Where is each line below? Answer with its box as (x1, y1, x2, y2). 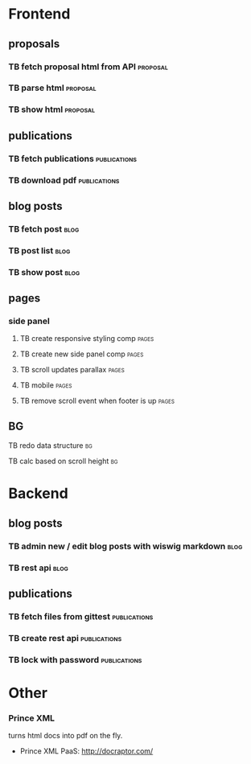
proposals (8, 37, 60, 51)
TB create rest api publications (8, 632, 122, 643)
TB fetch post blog (8, 223, 80, 234)
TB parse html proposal (8, 82, 97, 93)
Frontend (8, 5, 71, 23)
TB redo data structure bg (8, 441, 93, 450)
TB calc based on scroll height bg (8, 456, 118, 466)
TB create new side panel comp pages (19, 349, 144, 359)
